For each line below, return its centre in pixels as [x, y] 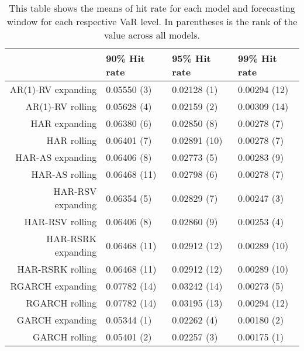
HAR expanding [64, 123]
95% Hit [191, 58]
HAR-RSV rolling [61, 221]
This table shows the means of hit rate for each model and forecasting [152, 8]
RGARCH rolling [61, 303]
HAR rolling [72, 140]
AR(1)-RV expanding [53, 89]
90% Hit [125, 58]
